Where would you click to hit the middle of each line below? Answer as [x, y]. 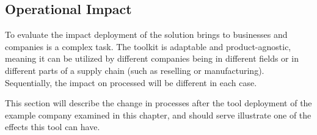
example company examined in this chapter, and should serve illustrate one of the [158, 115]
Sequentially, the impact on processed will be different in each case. [131, 82]
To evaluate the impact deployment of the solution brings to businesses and [146, 35]
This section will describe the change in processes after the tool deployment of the [158, 103]
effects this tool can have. [53, 127]
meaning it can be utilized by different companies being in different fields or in [152, 58]
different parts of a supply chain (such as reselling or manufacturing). [135, 70]
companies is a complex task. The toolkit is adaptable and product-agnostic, [148, 46]
